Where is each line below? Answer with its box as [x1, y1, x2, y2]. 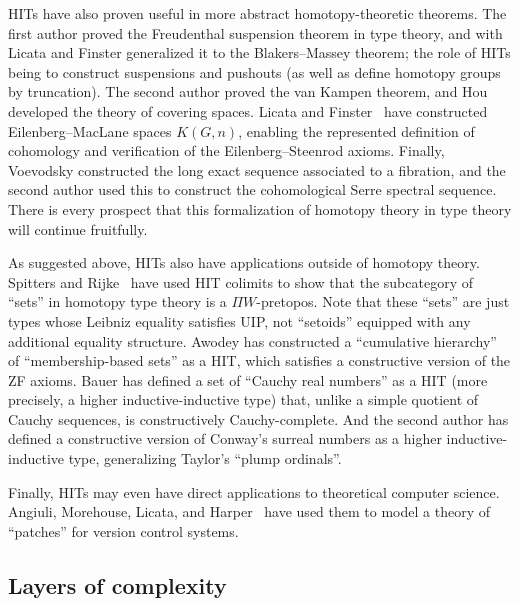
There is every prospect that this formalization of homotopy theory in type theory [8, 198, 512, 219]
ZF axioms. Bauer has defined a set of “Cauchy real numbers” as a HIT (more [8, 369, 488, 390]
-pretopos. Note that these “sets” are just [256, 291, 510, 312]
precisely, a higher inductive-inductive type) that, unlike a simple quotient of [8, 389, 479, 410]
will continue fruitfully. [8, 218, 148, 239]
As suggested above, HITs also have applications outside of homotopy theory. [8, 252, 480, 273]
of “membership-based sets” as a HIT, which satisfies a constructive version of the [8, 350, 511, 371]
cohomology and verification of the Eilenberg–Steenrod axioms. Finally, [8, 140, 445, 161]
